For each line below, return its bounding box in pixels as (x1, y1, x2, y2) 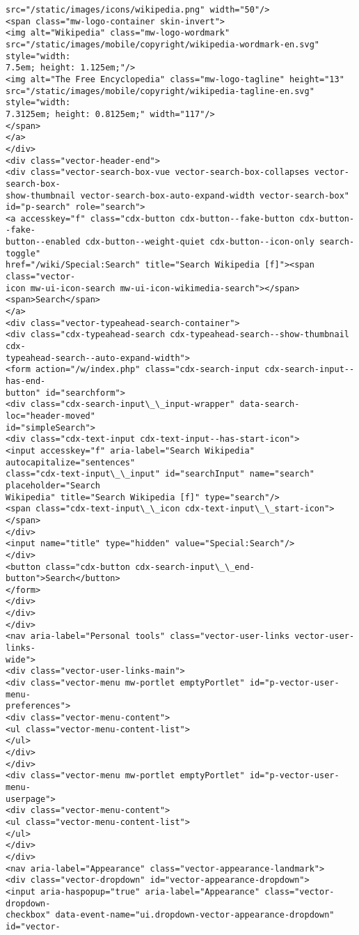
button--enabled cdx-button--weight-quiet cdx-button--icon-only (6, 237, 314, 247)
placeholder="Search (6, 480, 101, 490)
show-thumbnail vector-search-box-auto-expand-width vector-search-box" (6, 190, 349, 201)
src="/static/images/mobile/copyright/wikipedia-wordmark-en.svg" (6, 39, 320, 49)
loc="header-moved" (6, 410, 95, 421)
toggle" (6, 248, 41, 258)
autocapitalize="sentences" (6, 457, 136, 467)
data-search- (239, 399, 300, 410)
